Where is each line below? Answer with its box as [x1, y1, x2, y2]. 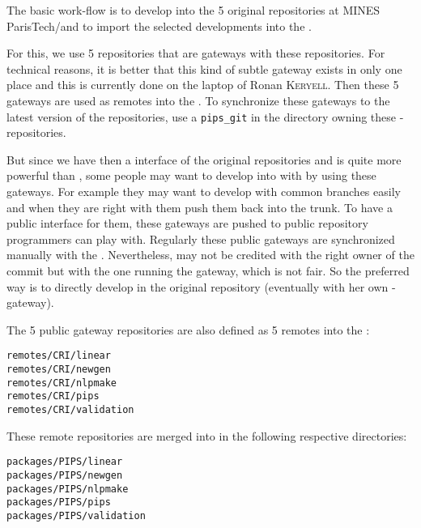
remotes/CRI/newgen [6, 364, 111, 375]
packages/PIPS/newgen [6, 469, 123, 481]
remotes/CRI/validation [6, 403, 134, 415]
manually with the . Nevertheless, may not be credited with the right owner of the [6, 246, 415, 263]
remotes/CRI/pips [6, 390, 100, 402]
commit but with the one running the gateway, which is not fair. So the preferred [6, 262, 410, 279]
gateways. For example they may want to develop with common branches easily [6, 183, 401, 199]
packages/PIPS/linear [6, 456, 123, 468]
